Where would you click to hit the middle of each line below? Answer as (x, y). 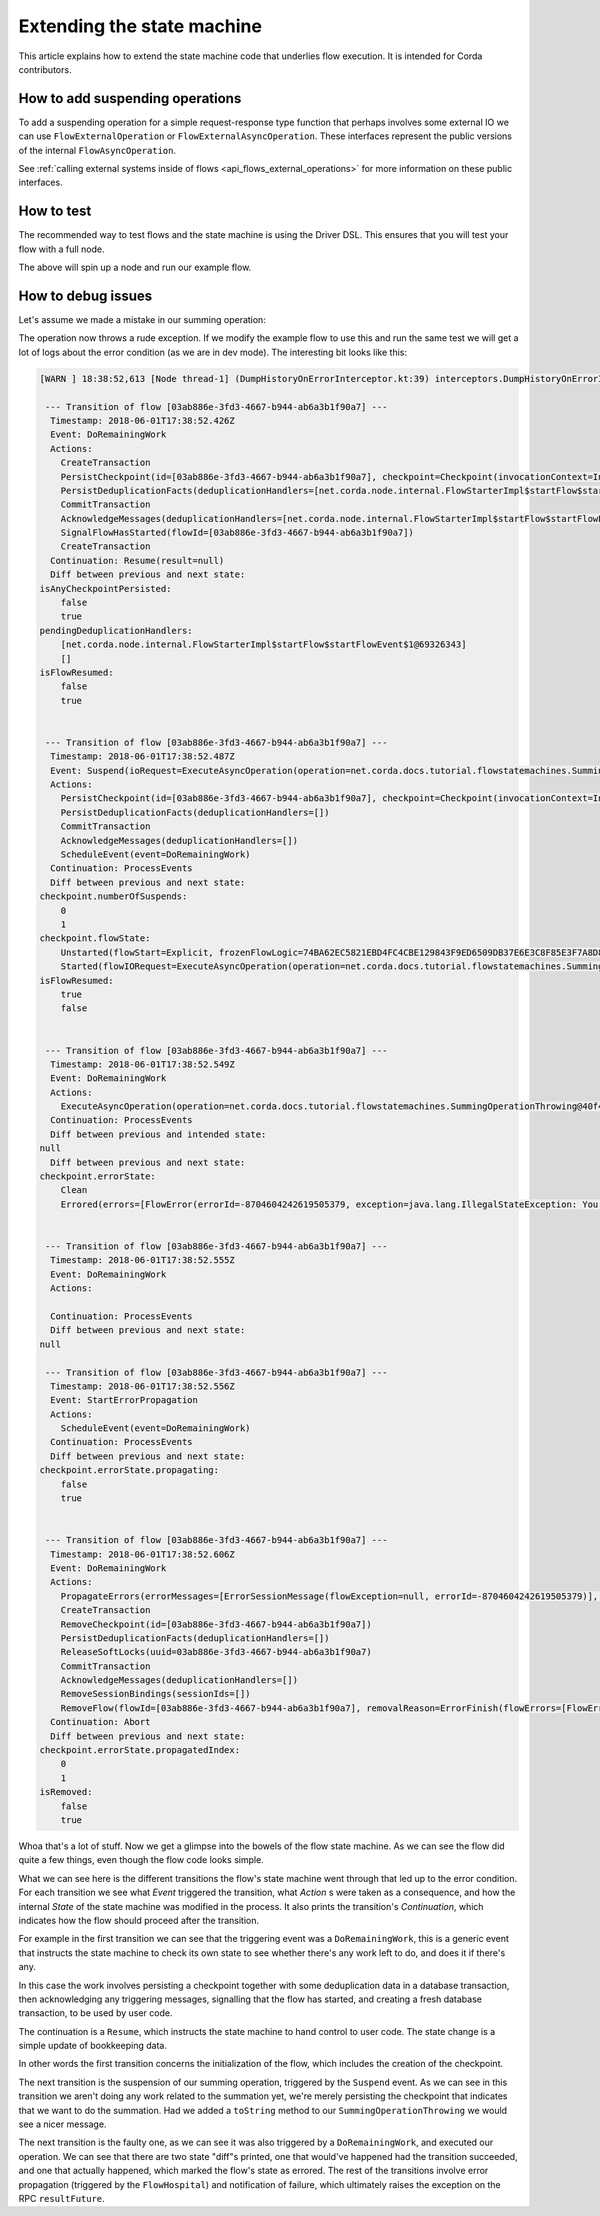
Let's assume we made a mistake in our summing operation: (142, 319)
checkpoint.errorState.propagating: (129, 1470)
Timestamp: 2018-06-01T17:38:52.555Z (142, 1260)
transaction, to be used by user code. (95, 2013)
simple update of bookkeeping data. (92, 2046)
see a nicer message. (62, 2124)
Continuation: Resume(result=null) (137, 560)
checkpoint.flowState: (95, 938)
